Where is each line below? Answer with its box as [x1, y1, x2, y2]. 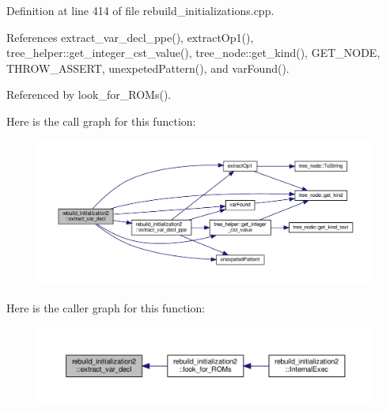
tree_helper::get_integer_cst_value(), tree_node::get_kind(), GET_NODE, [6, 44, 380, 61]
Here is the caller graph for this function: [6, 299, 206, 316]
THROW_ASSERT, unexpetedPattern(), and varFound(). [6, 59, 289, 76]
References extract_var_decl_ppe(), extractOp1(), [6, 28, 254, 45]
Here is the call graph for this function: [6, 112, 196, 129]
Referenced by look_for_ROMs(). [6, 86, 172, 103]
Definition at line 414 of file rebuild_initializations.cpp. [6, 2, 274, 18]
